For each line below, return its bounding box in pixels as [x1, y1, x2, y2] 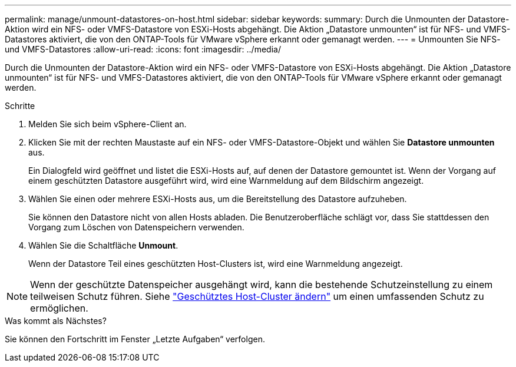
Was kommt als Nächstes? [5, 316, 107, 326]
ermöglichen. [30, 302, 88, 314]
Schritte [5, 101, 35, 111]
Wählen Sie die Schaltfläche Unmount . [28, 240, 178, 250]
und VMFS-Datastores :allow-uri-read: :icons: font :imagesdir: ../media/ [5, 44, 281, 54]
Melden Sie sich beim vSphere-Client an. [28, 119, 187, 129]
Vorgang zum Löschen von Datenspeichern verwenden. [28, 222, 244, 232]
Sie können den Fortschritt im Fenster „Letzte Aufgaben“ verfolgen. [5, 334, 265, 344]
